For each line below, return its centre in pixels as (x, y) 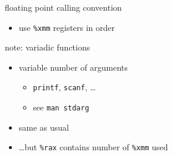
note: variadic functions (48, 47)
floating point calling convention (63, 7)
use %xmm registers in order (67, 27)
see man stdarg (61, 107)
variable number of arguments (73, 67)
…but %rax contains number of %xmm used (93, 147)
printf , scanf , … (64, 87)
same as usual (44, 127)
